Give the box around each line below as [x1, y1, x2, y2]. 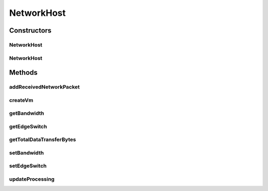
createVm [9, 96, 33, 103]
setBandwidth [9, 149, 44, 156]
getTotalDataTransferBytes [9, 136, 76, 143]
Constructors [9, 26, 52, 35]
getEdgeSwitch [9, 123, 47, 130]
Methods [9, 68, 38, 77]
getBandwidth [9, 110, 45, 117]
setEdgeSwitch [9, 162, 47, 169]
